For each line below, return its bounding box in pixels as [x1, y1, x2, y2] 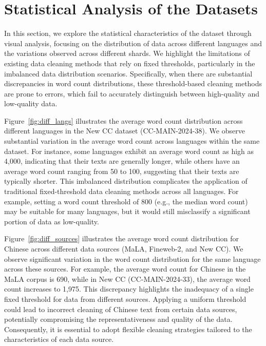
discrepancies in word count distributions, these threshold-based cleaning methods [4, 78, 262, 89]
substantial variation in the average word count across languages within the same [4, 136, 260, 146]
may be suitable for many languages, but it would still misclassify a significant [4, 206, 251, 217]
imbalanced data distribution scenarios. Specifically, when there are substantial [4, 68, 253, 79]
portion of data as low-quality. [4, 216, 99, 226]
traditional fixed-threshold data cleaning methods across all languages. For [4, 186, 239, 197]
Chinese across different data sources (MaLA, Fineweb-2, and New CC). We [4, 243, 243, 254]
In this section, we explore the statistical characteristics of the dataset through [4, 28, 252, 39]
